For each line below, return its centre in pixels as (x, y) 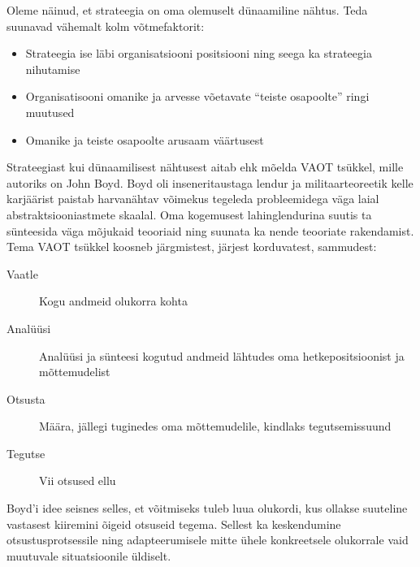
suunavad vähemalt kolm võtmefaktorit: (106, 26)
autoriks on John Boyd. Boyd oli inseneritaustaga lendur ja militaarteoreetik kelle (210, 182)
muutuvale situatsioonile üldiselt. (89, 555)
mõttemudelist (75, 372)
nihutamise (53, 69)
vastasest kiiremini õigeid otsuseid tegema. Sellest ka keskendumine (174, 524)
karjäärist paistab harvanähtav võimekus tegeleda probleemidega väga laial (193, 199)
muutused (50, 112)
